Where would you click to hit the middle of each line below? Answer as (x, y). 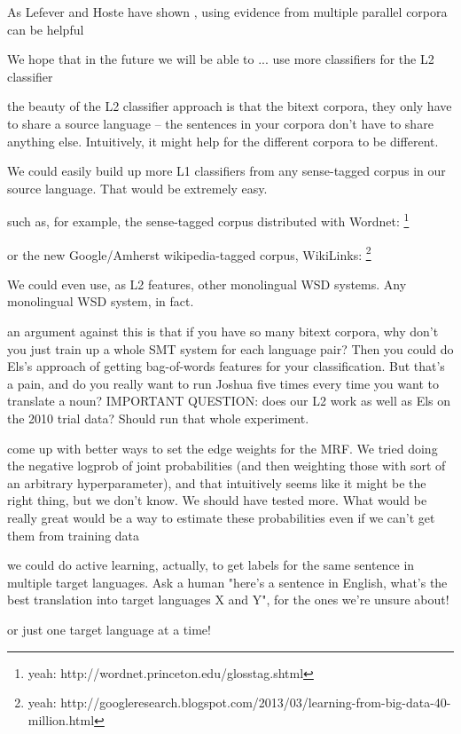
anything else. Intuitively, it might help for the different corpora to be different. (223, 141)
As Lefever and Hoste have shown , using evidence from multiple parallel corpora (227, 12)
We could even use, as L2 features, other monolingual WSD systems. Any (207, 284)
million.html (61, 719)
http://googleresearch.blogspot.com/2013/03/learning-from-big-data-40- (256, 702)
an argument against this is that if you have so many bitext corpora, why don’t (223, 331)
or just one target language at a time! (109, 629)
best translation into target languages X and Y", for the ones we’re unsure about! (228, 600)
